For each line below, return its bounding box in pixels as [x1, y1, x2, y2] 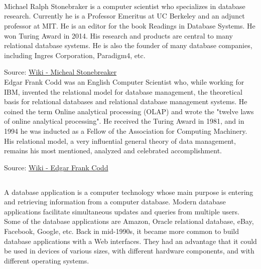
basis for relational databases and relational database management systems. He [4, 96, 247, 107]
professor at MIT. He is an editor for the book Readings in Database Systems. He [4, 20, 255, 31]
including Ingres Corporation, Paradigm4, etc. [4, 50, 146, 60]
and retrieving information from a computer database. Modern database [4, 196, 226, 207]
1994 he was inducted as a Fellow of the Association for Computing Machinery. [4, 125, 247, 136]
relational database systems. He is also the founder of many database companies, [4, 40, 252, 51]
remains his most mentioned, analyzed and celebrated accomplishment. [4, 145, 222, 156]
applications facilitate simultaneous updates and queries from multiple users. [4, 206, 239, 216]
